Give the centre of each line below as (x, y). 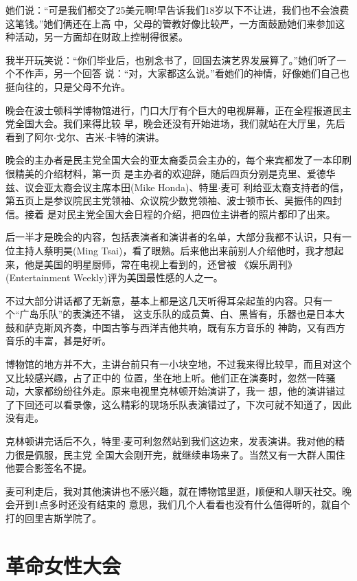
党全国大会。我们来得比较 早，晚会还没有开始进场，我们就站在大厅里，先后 (175, 123)
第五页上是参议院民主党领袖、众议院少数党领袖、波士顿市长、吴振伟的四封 (174, 200)
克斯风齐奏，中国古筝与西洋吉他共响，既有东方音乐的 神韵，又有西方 (189, 327)
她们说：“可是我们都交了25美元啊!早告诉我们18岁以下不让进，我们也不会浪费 (177, 10)
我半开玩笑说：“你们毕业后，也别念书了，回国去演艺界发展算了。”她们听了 (171, 59)
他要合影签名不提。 (49, 468)
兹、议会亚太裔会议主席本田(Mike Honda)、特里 (112, 187)
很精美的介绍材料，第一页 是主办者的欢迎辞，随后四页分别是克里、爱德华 (171, 173)
